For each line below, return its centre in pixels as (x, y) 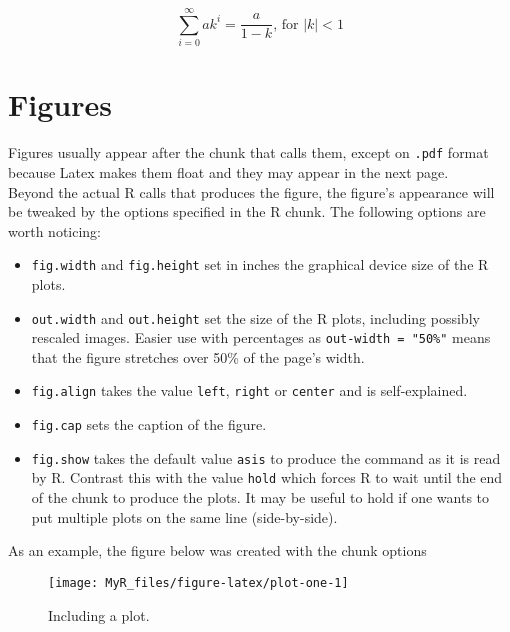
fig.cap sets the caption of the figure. (149, 424)
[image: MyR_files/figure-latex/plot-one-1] (198, 582)
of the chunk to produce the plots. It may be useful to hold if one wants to (260, 497)
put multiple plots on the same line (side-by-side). (184, 516)
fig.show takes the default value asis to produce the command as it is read (266, 457)
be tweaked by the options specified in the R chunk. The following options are (247, 211)
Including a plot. (99, 614)
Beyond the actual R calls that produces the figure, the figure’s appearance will (251, 191)
